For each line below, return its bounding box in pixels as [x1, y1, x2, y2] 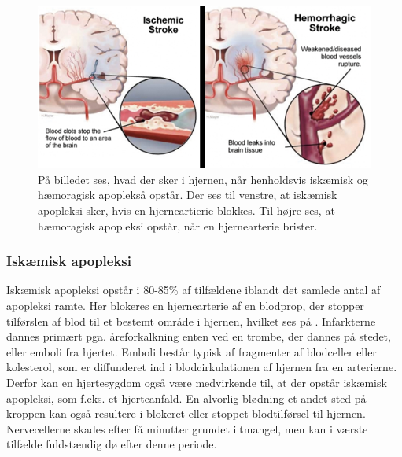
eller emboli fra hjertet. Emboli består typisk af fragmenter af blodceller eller [6, 343, 377, 359]
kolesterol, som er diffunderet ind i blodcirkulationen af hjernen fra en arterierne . [6, 359, 397, 375]
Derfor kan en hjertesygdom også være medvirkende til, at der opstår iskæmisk [6, 374, 387, 391]
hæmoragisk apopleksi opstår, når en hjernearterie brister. [38, 217, 318, 234]
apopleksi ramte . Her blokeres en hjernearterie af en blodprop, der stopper [6, 297, 364, 314]
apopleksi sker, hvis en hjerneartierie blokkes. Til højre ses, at [38, 202, 335, 219]
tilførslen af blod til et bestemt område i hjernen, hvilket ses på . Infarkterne [6, 312, 376, 329]
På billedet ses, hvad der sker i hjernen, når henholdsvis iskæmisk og [38, 171, 368, 187]
